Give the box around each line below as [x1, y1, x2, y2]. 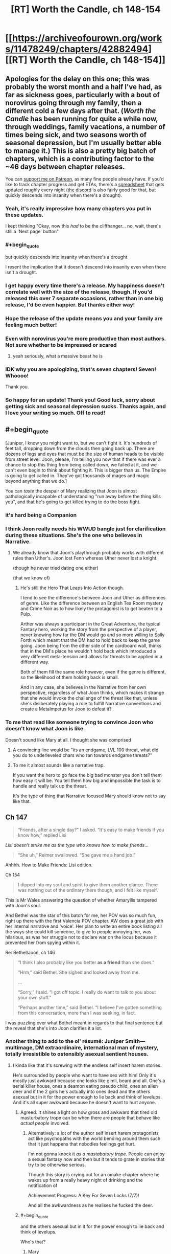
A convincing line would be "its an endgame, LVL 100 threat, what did [12, 747, 159, 753]
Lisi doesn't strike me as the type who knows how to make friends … [5, 842, 149, 848]
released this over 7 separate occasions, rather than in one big [5, 295, 163, 302]
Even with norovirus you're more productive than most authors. [5, 335, 166, 342]
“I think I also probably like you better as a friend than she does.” [17, 959, 155, 965]
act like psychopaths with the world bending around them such [28, 1135, 161, 1141]
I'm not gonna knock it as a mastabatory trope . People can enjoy [28, 1151, 165, 1157]
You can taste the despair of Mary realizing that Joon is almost [5, 488, 137, 494]
